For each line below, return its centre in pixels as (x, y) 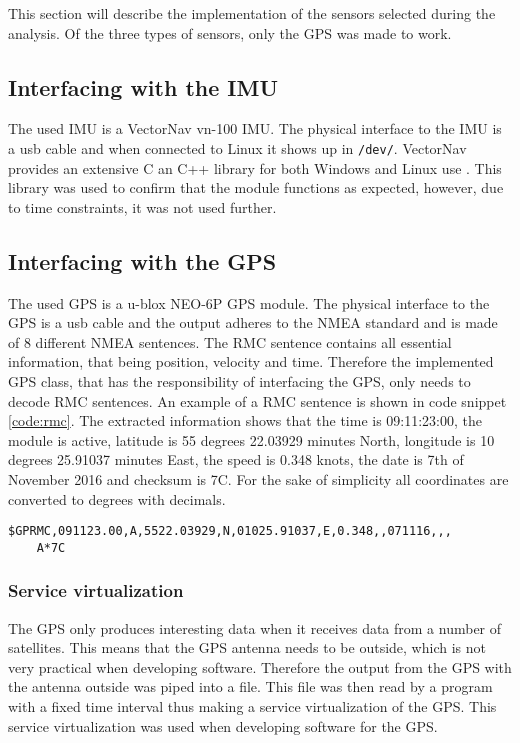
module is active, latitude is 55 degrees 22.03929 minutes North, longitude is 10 (251, 439)
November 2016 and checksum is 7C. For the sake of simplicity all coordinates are (258, 478)
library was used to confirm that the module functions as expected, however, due (256, 187)
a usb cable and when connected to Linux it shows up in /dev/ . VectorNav (237, 147)
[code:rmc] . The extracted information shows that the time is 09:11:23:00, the (245, 420)
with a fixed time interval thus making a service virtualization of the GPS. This (252, 706)
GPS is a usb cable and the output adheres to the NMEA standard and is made (253, 322)
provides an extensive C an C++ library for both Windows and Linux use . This (255, 167)
